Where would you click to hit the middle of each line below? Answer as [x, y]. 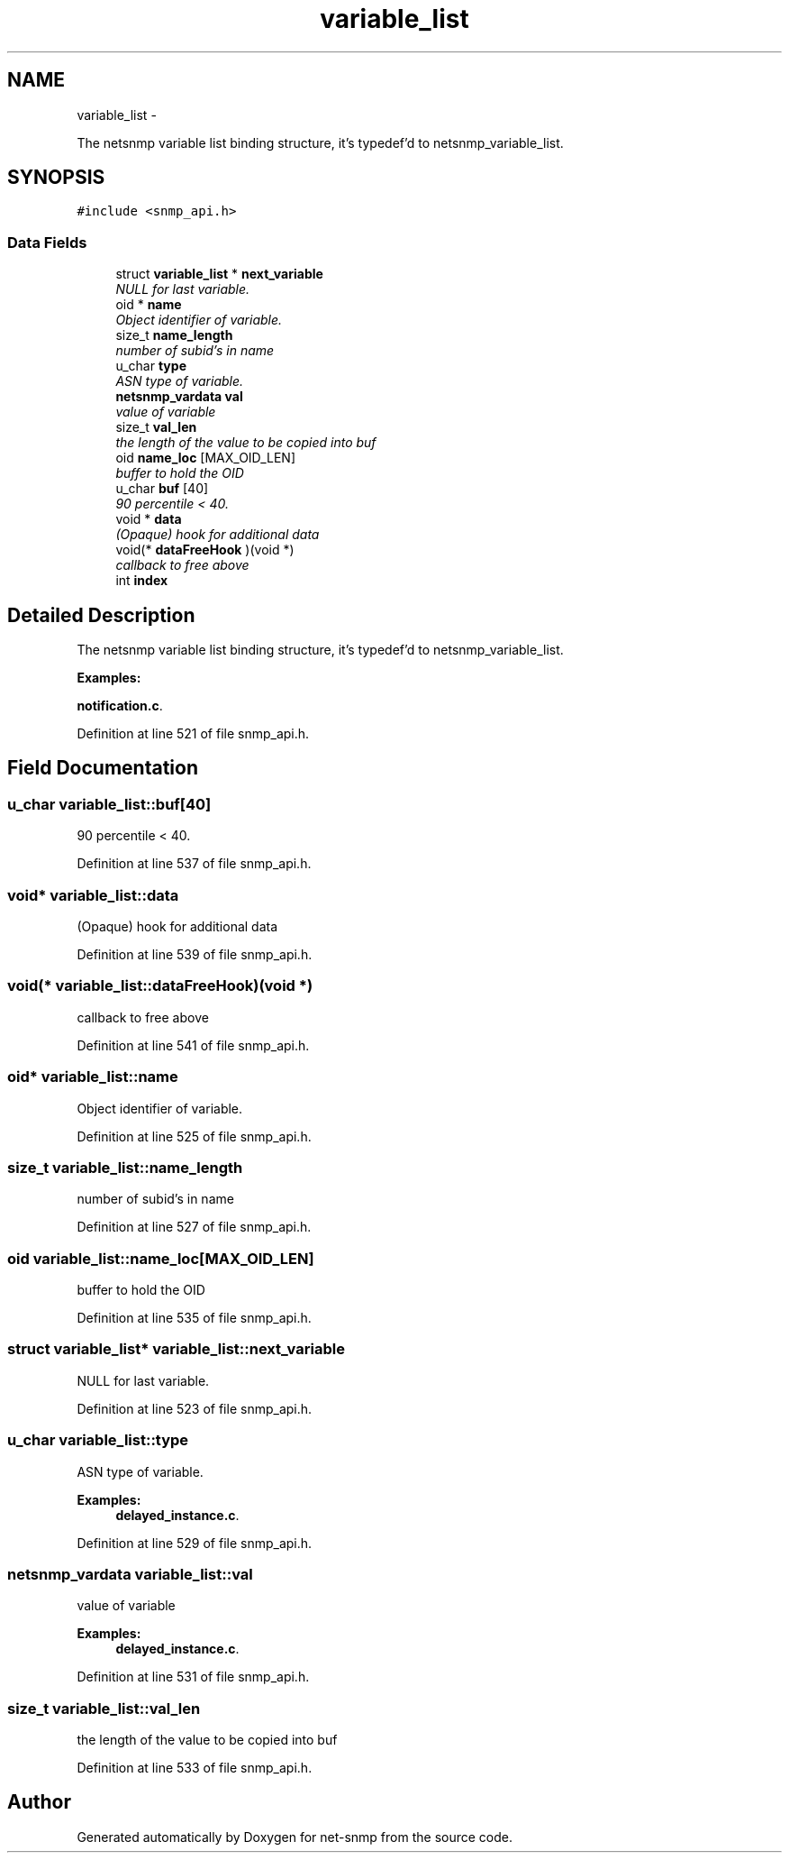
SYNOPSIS [56, 178]
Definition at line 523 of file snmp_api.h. [195, 1408]
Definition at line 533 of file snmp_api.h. [195, 1768]
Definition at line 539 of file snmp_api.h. [195, 954]
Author [39, 1802]
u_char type [151, 366]
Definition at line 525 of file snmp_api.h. [194, 1136]
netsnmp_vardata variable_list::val [130, 1574]
